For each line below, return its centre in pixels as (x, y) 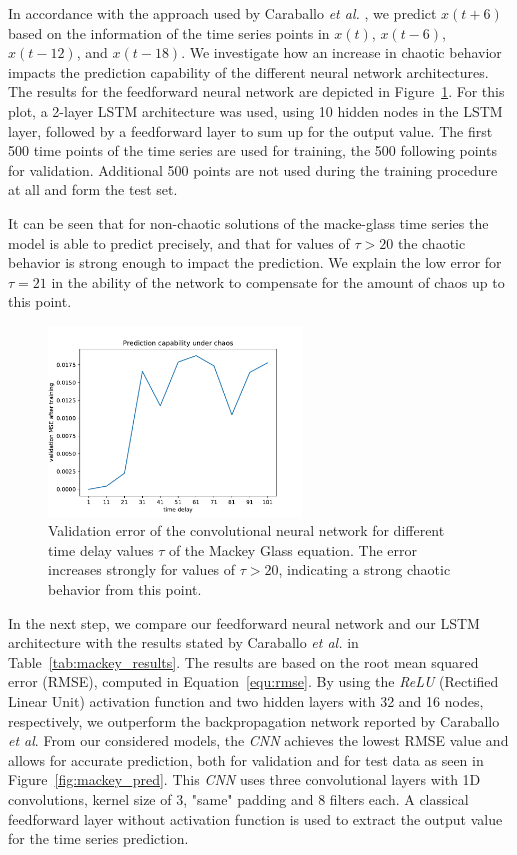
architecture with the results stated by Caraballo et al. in (183, 642)
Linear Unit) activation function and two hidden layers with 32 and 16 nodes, (246, 701)
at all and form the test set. (93, 189)
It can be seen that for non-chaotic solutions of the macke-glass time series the (248, 222)
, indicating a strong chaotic (364, 569)
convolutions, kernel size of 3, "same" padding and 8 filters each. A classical (238, 799)
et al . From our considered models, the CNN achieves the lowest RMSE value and (258, 740)
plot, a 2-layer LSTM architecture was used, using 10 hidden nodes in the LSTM (255, 110)
